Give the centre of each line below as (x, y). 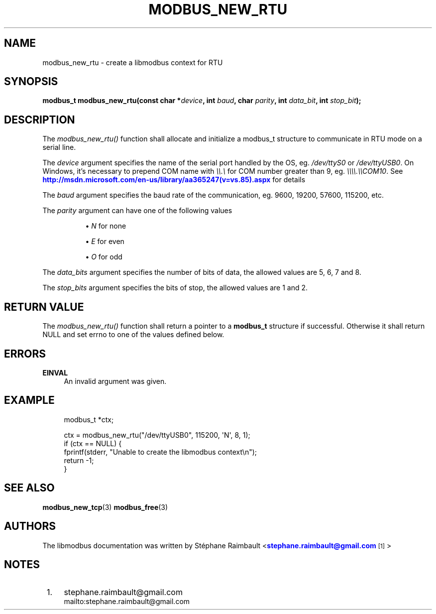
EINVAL (55, 372)
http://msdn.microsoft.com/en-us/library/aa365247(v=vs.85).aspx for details (174, 180)
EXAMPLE (29, 400)
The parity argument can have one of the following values (137, 211)
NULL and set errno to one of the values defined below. (133, 335)
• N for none (106, 226)
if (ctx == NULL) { (93, 443)
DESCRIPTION (40, 120)
